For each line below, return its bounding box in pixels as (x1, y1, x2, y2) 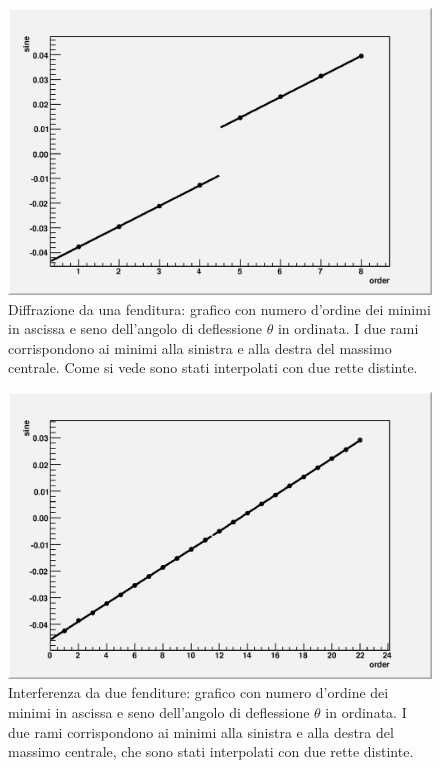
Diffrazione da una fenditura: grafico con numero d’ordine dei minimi (8, 298, 431, 319)
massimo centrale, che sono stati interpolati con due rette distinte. (8, 741, 414, 762)
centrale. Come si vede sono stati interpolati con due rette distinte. (8, 357, 418, 378)
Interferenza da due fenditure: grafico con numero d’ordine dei (8, 682, 389, 703)
